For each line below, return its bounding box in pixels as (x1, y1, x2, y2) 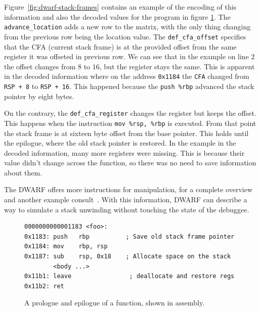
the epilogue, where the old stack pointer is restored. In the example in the (4, 138, 236, 148)
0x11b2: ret (24, 282, 64, 290)
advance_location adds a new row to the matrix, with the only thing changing (4, 21, 251, 32)
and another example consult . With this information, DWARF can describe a (4, 194, 247, 205)
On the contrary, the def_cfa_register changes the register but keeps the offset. (4, 108, 256, 118)
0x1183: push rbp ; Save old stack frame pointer (24, 233, 235, 240)
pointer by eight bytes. (4, 91, 74, 101)
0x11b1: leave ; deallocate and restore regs (24, 273, 235, 280)
